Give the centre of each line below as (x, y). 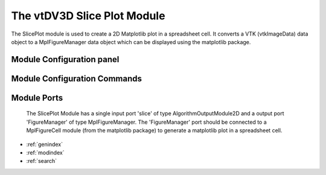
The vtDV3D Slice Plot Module (88, 16)
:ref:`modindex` (45, 152)
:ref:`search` (42, 161)
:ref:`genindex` (45, 144)
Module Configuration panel (65, 59)
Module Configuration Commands (76, 78)
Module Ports (37, 97)
